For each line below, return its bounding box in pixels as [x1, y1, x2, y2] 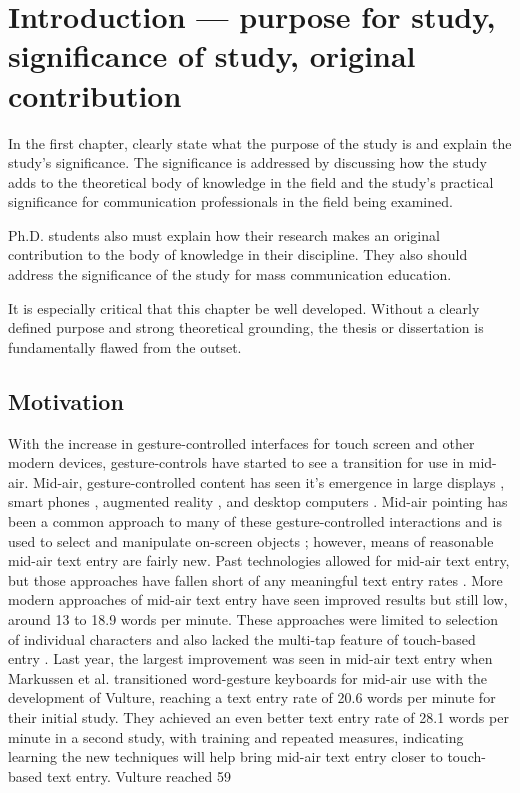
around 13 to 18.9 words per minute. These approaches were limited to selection [8, 608, 499, 629]
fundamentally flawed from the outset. [8, 336, 242, 357]
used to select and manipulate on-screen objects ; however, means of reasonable [8, 530, 494, 551]
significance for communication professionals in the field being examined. [8, 191, 453, 212]
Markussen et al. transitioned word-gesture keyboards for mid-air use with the [8, 667, 488, 688]
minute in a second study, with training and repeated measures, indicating [8, 726, 464, 747]
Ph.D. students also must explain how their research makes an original [8, 224, 440, 245]
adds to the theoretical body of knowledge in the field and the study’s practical [8, 171, 494, 192]
